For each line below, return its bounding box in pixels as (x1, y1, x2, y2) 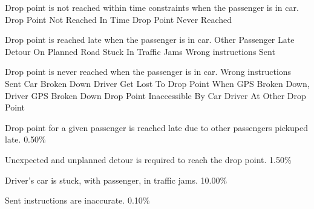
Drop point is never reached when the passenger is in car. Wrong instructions (5, 65, 292, 78)
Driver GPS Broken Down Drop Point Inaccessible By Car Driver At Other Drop (5, 89, 306, 101)
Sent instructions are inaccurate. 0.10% (5, 194, 150, 207)
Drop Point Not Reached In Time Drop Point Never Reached (5, 13, 232, 25)
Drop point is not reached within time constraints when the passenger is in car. (5, 1, 299, 13)
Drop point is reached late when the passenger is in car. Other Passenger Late (5, 33, 295, 46)
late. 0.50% (5, 133, 46, 146)
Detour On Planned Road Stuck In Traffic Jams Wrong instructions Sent (5, 45, 275, 57)
